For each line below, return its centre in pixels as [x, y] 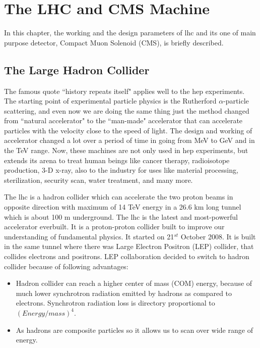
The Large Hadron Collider [77, 69]
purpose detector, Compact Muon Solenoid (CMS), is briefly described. [114, 42]
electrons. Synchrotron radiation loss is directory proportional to [115, 303]
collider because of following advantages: [66, 266]
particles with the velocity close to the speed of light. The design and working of [128, 130]
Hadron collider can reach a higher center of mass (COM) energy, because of [134, 283]
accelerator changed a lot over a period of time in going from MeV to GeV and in [129, 140]
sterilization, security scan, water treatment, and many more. [99, 180]
